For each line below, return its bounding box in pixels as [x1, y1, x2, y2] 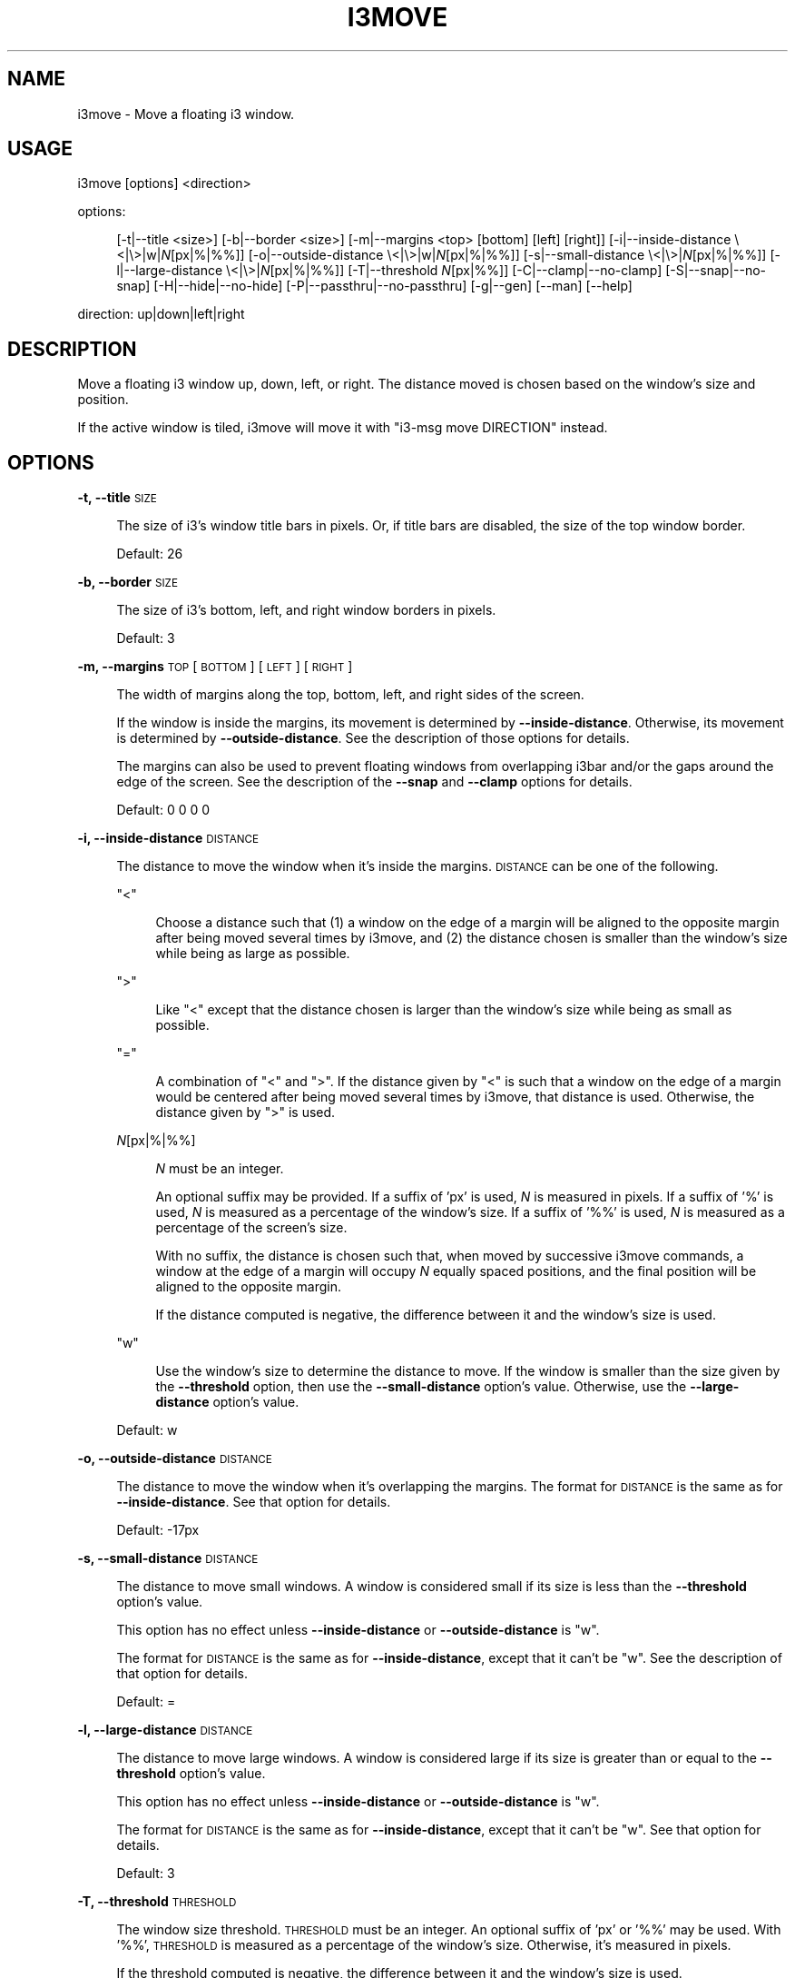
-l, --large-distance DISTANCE [77, 1722, 253, 1738]
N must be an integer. [155, 1161, 284, 1177]
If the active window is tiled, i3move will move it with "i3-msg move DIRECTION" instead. [77, 420, 608, 436]
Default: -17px [116, 1522, 200, 1538]
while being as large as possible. [155, 945, 350, 962]
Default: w [116, 1422, 178, 1439]
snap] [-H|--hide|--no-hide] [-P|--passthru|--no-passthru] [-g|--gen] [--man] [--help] [116, 278, 633, 294]
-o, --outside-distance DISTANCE [77, 1450, 272, 1467]
